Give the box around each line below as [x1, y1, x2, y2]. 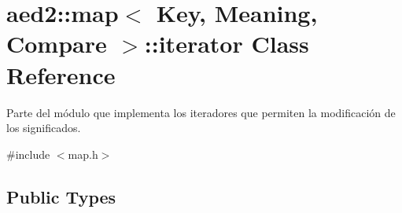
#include [6, 145, 50, 162]
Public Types [6, 184, 116, 208]
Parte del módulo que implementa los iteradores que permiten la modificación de [6, 104, 396, 120]
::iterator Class [144, 28, 309, 60]
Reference [6, 58, 116, 90]
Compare [6, 28, 107, 60]
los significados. [6, 119, 81, 136]
